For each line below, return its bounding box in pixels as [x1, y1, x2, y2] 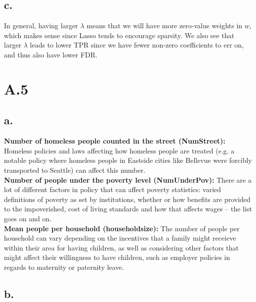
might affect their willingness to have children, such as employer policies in [4, 252, 230, 262]
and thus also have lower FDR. [4, 49, 97, 59]
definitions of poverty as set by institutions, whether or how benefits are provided [4, 194, 251, 204]
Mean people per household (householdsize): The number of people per [4, 223, 240, 233]
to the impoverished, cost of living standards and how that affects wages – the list [4, 203, 252, 214]
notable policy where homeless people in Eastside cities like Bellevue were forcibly [4, 155, 252, 165]
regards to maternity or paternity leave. [4, 261, 124, 272]
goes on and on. [4, 213, 52, 223]
